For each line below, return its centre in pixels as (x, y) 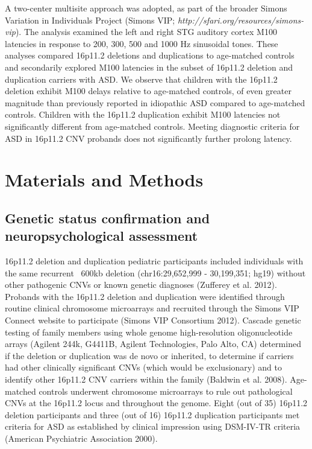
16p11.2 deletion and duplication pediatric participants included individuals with (154, 261)
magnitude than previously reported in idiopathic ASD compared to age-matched (155, 102)
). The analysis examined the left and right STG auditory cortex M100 (146, 32)
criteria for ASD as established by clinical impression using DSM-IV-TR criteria (153, 426)
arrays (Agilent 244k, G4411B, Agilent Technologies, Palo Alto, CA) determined (153, 344)
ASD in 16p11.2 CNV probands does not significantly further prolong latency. (148, 138)
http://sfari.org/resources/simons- (241, 20)
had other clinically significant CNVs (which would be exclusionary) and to (144, 367)
